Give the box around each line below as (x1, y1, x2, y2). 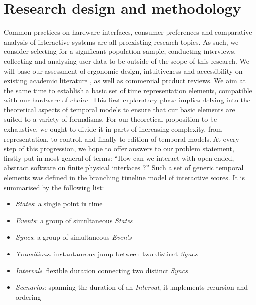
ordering (15, 291, 41, 302)
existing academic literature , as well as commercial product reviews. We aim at (4, 75, 246, 86)
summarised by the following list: (4, 182, 104, 192)
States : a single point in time (15, 199, 103, 209)
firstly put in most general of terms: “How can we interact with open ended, (4, 152, 234, 163)
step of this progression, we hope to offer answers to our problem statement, (4, 143, 234, 153)
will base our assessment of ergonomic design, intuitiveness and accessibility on (4, 65, 243, 76)
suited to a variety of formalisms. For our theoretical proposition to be (4, 114, 217, 124)
